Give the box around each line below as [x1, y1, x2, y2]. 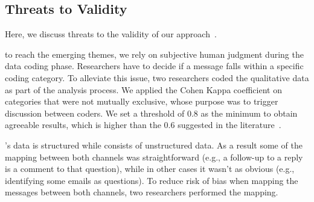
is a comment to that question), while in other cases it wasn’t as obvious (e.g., [5, 162, 295, 175]
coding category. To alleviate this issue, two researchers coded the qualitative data [5, 71, 309, 84]
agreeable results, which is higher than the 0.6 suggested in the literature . [5, 118, 281, 131]
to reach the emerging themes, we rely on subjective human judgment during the [5, 47, 304, 60]
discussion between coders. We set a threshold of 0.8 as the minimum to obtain [5, 106, 298, 119]
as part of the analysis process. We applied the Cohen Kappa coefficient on [5, 83, 282, 96]
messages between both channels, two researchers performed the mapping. [5, 186, 278, 198]
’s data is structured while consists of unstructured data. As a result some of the [5, 138, 303, 151]
